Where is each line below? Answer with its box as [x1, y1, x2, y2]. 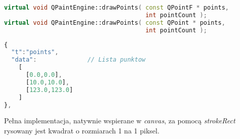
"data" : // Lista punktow [11, 56, 146, 64]
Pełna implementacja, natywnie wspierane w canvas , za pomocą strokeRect [4, 115, 235, 126]
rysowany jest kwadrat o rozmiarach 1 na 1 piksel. [4, 125, 159, 135]
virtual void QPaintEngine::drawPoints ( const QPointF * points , [4, 4, 229, 11]
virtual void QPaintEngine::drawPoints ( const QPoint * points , [4, 19, 225, 26]
